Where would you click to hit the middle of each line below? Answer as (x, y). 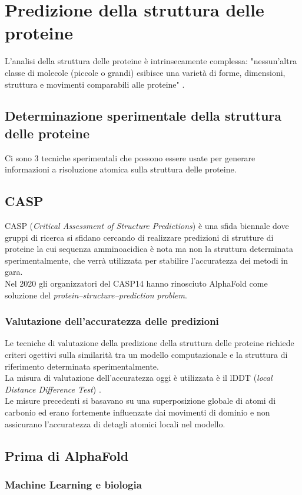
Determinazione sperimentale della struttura (143, 116)
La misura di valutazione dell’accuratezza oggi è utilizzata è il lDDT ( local (139, 378)
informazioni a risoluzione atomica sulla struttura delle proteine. (121, 169)
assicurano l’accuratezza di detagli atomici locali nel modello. (115, 423)
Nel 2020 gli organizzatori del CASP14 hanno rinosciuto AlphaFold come (136, 283)
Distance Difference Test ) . (53, 389)
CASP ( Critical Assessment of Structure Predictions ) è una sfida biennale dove (147, 226)
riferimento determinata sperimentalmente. (82, 366)
